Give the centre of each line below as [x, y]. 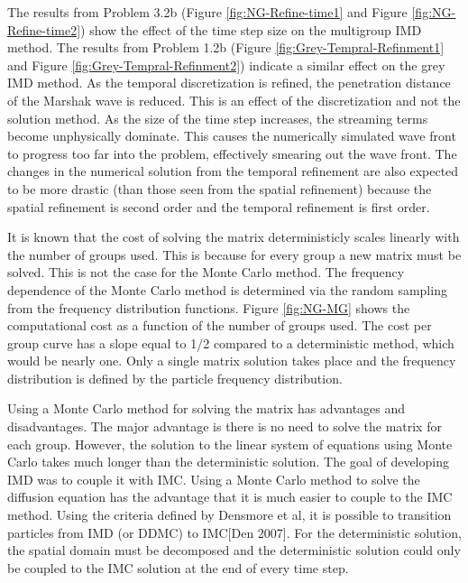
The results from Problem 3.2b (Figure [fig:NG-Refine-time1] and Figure [207, 12]
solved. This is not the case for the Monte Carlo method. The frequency [206, 272]
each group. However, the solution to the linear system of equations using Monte [230, 444]
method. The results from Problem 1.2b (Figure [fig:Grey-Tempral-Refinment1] [226, 47]
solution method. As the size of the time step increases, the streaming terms [218, 118]
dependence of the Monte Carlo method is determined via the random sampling [227, 289]
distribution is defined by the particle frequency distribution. [175, 378]
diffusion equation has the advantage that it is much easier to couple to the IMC [230, 497]
